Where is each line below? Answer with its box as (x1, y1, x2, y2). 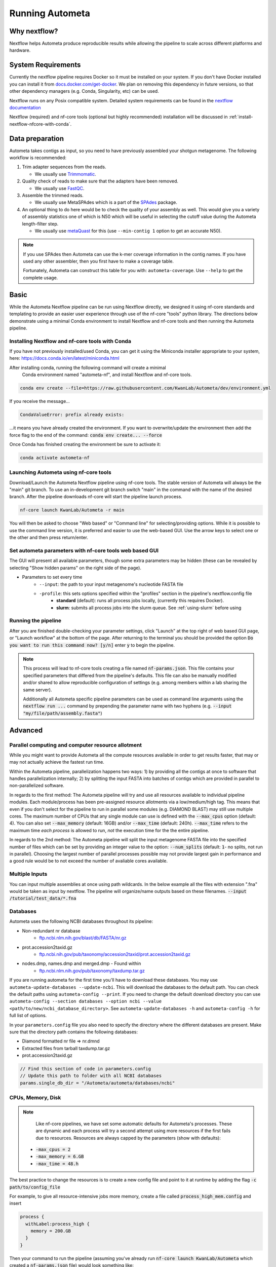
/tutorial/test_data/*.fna (9, 896, 76, 902)
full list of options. (9, 1013, 47, 1019)
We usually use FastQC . (34, 185, 85, 191)
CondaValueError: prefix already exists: (20, 412, 125, 418)
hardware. (9, 47, 31, 53)
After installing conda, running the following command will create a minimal (9, 364, 167, 370)
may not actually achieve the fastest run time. (9, 759, 105, 765)
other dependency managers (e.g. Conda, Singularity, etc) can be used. (9, 88, 159, 94)
